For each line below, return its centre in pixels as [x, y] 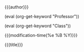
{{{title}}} [14, 45]
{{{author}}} [17, 7]
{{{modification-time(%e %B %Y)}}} [41, 35]
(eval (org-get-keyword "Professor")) [42, 16]
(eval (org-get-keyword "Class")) [38, 26]
